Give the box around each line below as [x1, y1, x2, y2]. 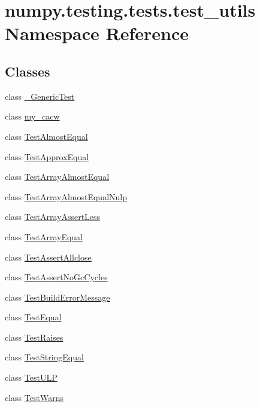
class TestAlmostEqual [5, 130, 88, 142]
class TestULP [5, 371, 58, 384]
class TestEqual [5, 311, 62, 323]
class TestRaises [5, 331, 64, 343]
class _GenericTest [5, 90, 75, 102]
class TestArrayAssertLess [5, 210, 101, 223]
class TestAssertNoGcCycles [5, 271, 108, 283]
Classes [5, 62, 50, 80]
